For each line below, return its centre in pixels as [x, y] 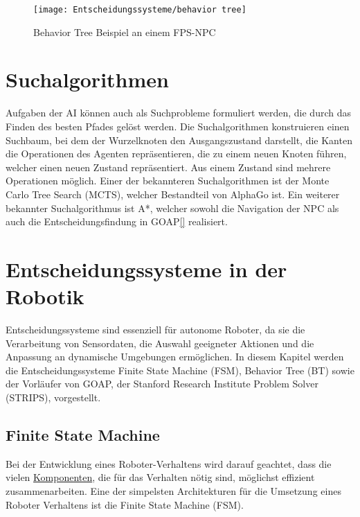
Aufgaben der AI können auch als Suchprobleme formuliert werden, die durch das [178, 113]
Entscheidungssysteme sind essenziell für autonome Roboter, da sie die [155, 330]
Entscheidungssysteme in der [146, 269]
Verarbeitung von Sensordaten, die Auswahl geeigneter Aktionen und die [160, 343]
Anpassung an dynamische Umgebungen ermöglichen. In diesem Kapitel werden [175, 357]
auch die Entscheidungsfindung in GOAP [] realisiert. [117, 221]
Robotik [45, 296]
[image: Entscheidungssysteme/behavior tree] [140, 10]
